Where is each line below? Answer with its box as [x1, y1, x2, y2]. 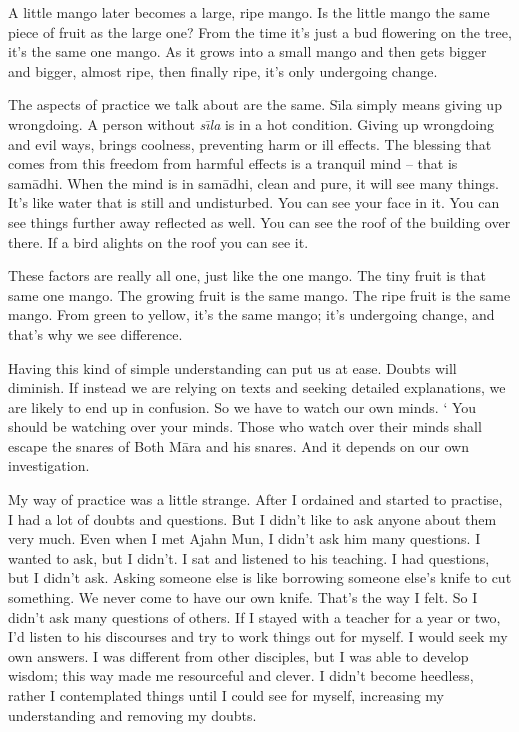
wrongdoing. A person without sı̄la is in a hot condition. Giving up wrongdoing [8, 113, 494, 134]
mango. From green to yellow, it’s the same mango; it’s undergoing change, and [8, 304, 495, 325]
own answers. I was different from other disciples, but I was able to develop [8, 645, 469, 666]
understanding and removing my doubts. [8, 704, 257, 725]
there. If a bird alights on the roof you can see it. [8, 231, 309, 252]
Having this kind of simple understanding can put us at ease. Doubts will [8, 357, 457, 378]
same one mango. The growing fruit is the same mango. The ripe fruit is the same [8, 284, 511, 305]
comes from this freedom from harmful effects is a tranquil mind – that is [8, 153, 458, 174]
